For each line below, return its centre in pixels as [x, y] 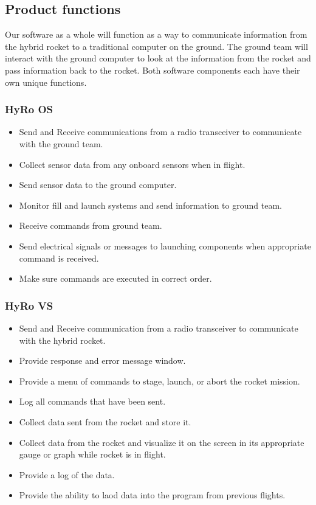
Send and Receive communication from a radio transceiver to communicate [159, 328]
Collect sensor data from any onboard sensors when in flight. [132, 164]
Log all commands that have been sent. [92, 401]
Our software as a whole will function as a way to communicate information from [156, 34]
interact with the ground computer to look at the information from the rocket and [158, 58]
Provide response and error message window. [102, 360]
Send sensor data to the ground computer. [98, 185]
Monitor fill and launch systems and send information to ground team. [150, 205]
